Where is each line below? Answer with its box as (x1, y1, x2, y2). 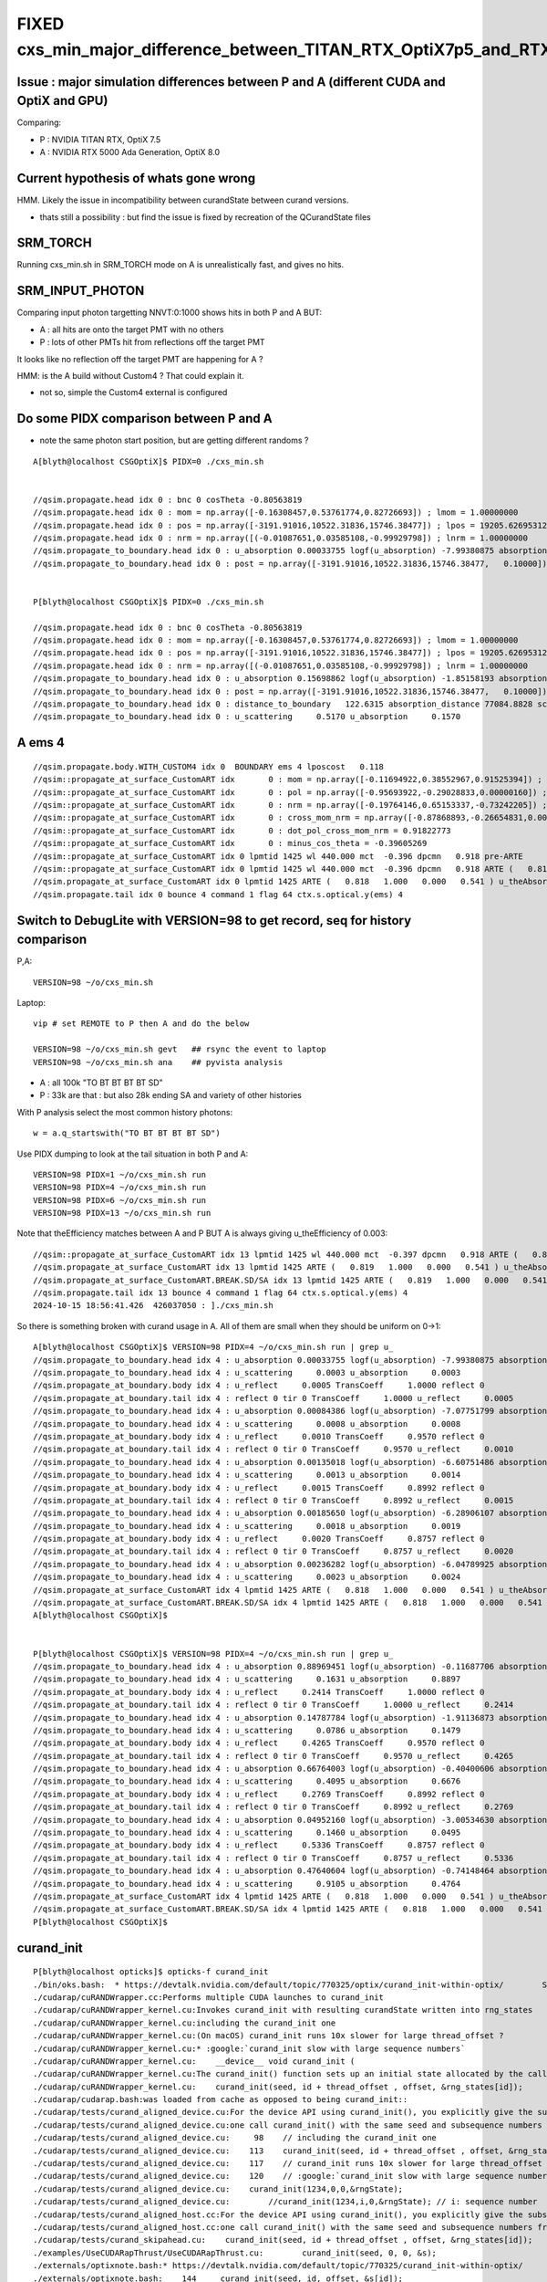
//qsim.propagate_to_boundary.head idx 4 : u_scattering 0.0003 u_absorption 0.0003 (33, 1367, 461, 1377)
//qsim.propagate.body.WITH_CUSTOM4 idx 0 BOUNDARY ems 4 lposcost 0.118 (33, 761, 385, 771)
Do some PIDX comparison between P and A (16, 411, 273, 426)
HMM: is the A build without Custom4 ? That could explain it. (16, 370, 245, 381)
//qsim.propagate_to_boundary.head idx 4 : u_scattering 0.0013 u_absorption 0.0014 (33, 1470, 461, 1481)
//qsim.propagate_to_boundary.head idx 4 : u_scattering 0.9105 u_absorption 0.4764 (33, 1879, 461, 1889)
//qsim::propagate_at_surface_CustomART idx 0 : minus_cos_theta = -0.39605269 (33, 838, 428, 849)
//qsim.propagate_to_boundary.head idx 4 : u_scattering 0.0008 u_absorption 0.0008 (33, 1418, 461, 1429)
